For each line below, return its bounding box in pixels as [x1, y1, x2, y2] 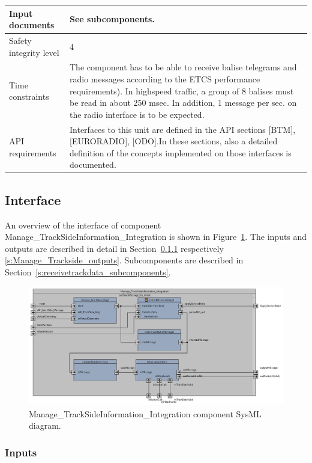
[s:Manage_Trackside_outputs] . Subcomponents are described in [5, 254, 244, 266]
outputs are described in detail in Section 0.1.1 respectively [5, 242, 224, 254]
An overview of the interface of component [5, 218, 161, 231]
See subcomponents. [70, 13, 155, 25]
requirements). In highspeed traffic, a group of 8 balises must [70, 84, 294, 97]
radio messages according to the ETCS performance [70, 72, 260, 85]
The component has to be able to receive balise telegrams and [70, 61, 297, 73]
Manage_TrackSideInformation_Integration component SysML [29, 407, 262, 420]
